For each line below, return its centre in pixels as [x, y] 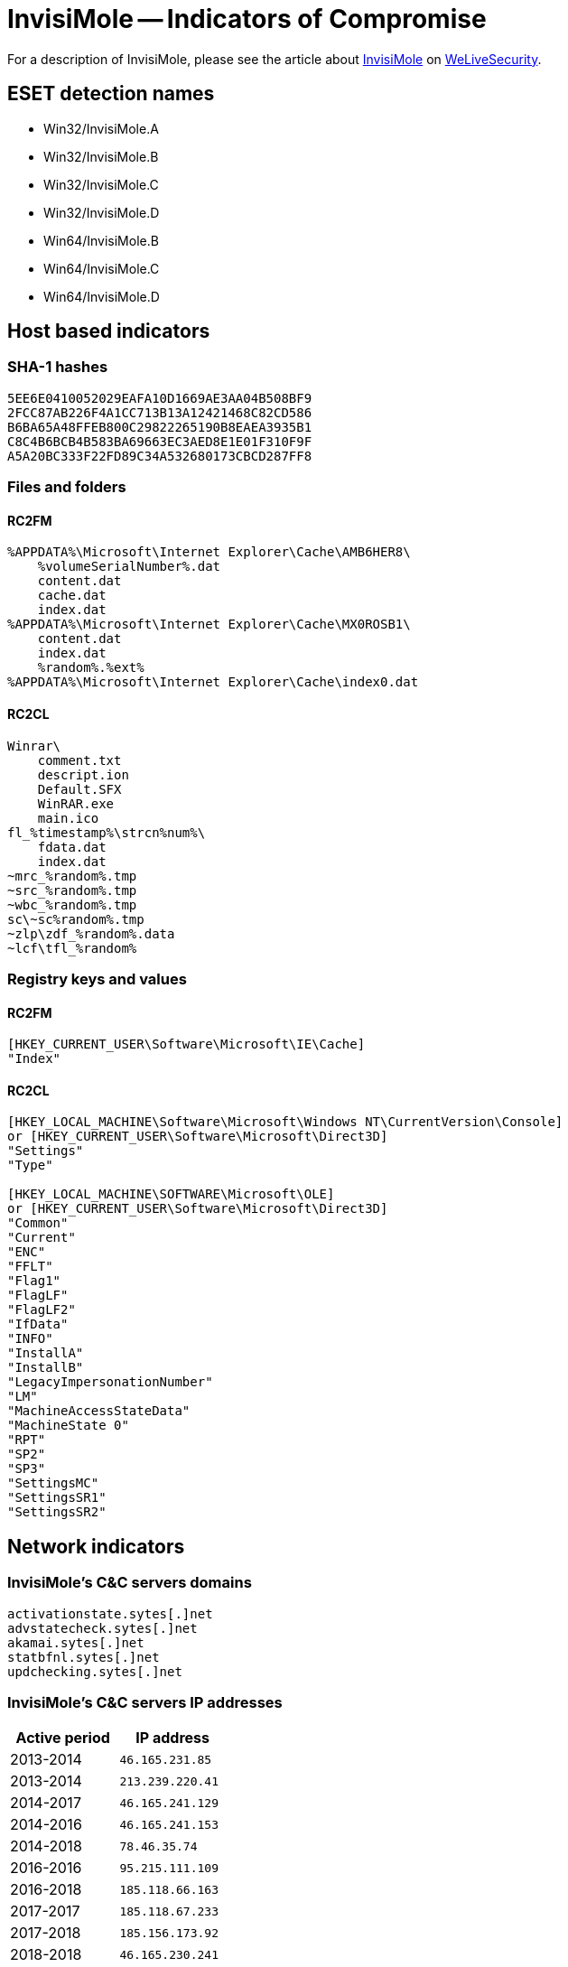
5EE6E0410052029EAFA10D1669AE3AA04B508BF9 [160, 398]
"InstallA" [46, 1353]
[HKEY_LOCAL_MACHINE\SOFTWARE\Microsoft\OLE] [171, 1194]
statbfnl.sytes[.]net [84, 1657]
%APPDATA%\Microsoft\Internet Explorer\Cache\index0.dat [213, 682]
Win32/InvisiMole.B [101, 156]
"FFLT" [30, 1267]
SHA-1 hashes [58, 367]
